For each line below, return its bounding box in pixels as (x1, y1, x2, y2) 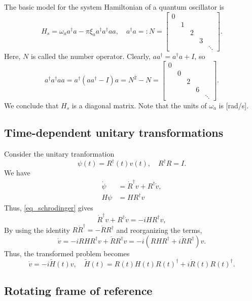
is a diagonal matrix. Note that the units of (71, 100, 207, 110)
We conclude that (4, 100, 59, 110)
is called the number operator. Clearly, (30, 50, 151, 61)
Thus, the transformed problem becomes (4, 248, 130, 258)
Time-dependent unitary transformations (4, 125, 224, 140)
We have (4, 167, 30, 178)
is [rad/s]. (219, 100, 249, 110)
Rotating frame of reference (4, 283, 153, 298)
